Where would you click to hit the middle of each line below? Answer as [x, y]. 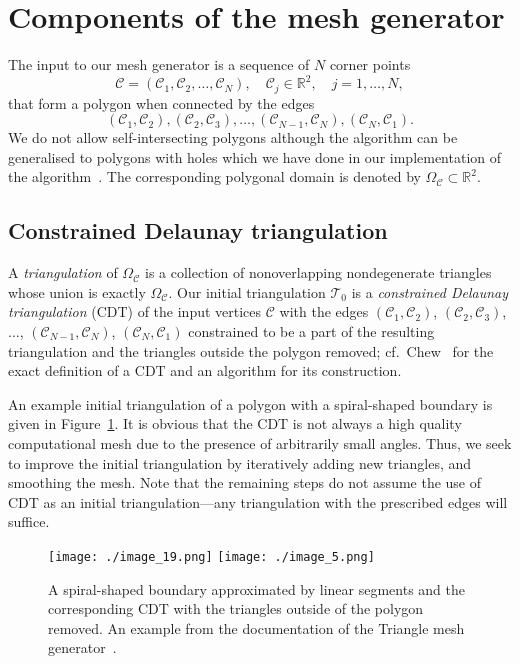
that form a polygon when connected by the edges [161, 102]
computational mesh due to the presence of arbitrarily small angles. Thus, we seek [260, 443]
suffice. [29, 521]
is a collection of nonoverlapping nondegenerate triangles [318, 272]
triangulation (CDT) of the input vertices [135, 311]
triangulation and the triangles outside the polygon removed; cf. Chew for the [251, 350]
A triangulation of [63, 272]
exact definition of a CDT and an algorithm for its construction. [205, 370]
